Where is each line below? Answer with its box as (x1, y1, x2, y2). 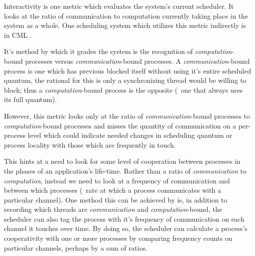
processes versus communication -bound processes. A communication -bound (25, 55, 250, 66)
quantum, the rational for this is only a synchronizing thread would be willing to (4, 75, 247, 85)
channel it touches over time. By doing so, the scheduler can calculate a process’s (4, 223, 248, 233)
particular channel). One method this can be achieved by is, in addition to (4, 194, 228, 205)
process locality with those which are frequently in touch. (4, 139, 176, 150)
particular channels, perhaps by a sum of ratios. (4, 242, 148, 253)
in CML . (4, 29, 32, 40)
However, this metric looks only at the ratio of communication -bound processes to (4, 110, 250, 121)
